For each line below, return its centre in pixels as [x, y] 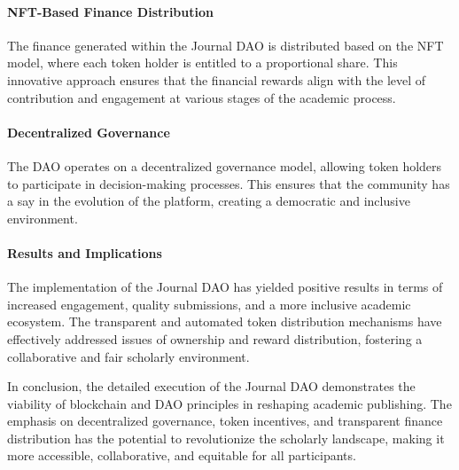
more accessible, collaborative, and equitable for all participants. [182, 455]
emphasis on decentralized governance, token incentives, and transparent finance [225, 421]
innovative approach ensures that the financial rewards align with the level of [217, 79]
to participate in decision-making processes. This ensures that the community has [229, 183]
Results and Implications [85, 252]
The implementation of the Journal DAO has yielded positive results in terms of [225, 287]
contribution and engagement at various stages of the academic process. [202, 97]
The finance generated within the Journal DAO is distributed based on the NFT [226, 45]
